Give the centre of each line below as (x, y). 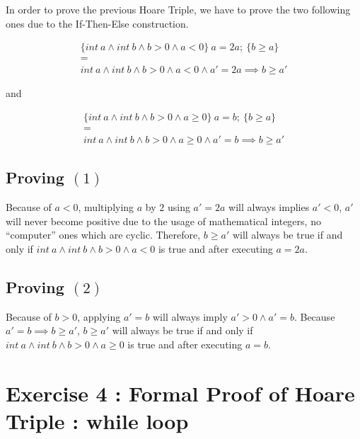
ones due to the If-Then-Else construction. (97, 23)
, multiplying (106, 207)
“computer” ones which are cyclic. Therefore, (103, 235)
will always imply (190, 316)
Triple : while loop (97, 420)
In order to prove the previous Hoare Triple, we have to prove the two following (178, 9)
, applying (99, 316)
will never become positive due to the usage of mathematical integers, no (163, 221)
